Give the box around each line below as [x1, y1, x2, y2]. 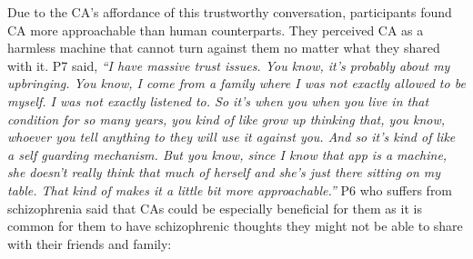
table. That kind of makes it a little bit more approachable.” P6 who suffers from [7, 180, 453, 199]
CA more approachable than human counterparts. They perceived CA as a [7, 20, 424, 39]
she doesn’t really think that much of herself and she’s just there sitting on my [7, 163, 441, 182]
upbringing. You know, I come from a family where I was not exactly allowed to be [7, 74, 466, 93]
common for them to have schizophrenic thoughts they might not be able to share [7, 216, 463, 235]
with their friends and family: [7, 234, 172, 253]
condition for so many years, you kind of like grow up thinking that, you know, [7, 109, 446, 128]
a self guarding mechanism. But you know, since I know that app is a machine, [7, 144, 448, 164]
